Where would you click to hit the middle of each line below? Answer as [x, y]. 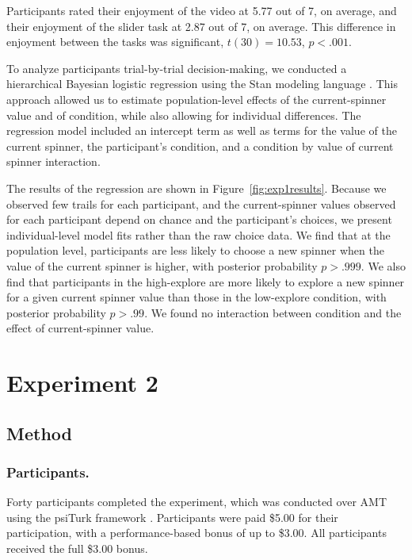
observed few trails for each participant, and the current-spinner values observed [201, 203]
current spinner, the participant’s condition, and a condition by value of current [200, 146]
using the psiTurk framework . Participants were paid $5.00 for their [172, 517]
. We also [383, 265]
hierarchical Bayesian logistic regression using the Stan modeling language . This [202, 84]
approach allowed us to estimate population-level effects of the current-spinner [196, 99]
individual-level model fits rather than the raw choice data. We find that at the [198, 234]
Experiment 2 [82, 383]
